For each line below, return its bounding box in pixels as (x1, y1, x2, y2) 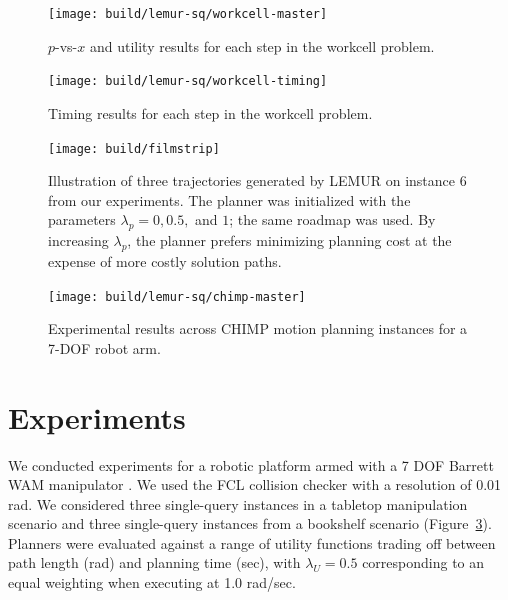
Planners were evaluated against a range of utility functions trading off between (8, 532, 496, 553)
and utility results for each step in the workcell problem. (89, 35, 435, 56)
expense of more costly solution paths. (48, 250, 282, 271)
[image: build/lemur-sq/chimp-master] (48, 289, 306, 304)
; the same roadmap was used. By (229, 209, 436, 230)
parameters (48, 209, 116, 230)
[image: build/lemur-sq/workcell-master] (48, 7, 328, 21)
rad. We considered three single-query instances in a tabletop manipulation (8, 493, 468, 514)
